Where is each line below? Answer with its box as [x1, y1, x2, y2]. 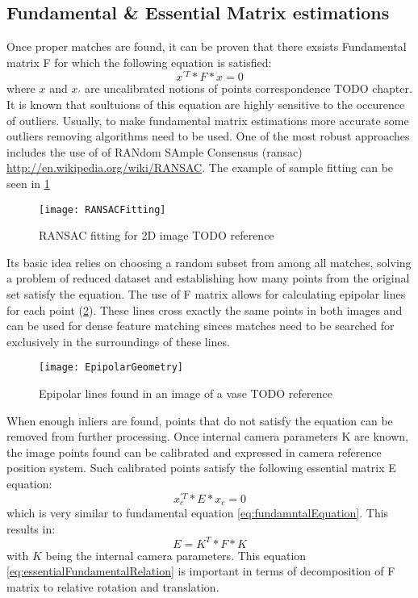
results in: [6, 520, 56, 537]
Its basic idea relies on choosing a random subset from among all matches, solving [6, 253, 412, 270]
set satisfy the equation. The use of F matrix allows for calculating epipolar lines [6, 286, 406, 303]
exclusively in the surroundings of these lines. [6, 332, 230, 349]
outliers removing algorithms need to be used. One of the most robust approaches [6, 128, 410, 144]
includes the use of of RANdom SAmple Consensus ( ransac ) [6, 143, 303, 160]
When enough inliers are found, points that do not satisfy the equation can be [6, 412, 393, 429]
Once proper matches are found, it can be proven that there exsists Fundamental [6, 38, 407, 55]
